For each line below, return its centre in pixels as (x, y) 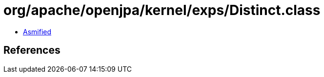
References (32, 50)
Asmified (37, 31)
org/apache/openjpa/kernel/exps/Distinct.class (162, 10)
